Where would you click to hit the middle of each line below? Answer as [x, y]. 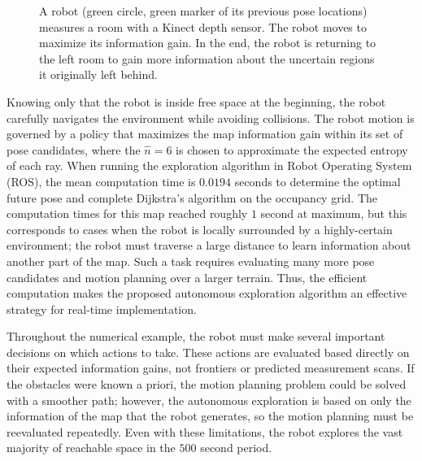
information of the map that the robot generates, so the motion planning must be [210, 416]
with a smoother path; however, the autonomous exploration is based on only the [209, 400]
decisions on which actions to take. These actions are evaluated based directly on [208, 352]
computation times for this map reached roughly [127, 213]
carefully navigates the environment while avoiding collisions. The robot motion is [211, 117]
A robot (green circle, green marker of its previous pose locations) [203, 11]
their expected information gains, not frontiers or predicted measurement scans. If [211, 368]
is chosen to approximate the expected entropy [292, 149]
